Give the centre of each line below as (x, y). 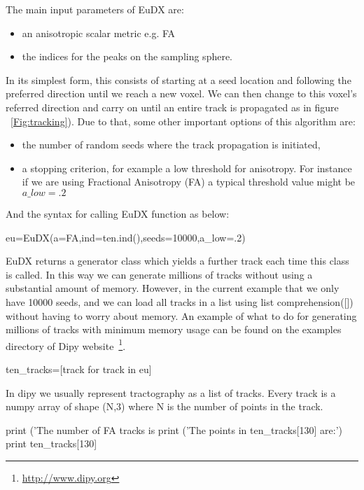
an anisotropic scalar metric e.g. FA (99, 33)
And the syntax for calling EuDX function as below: (118, 213)
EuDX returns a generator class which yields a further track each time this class (177, 261)
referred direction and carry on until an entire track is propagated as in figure (172, 107)
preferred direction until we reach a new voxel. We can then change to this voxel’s (181, 93)
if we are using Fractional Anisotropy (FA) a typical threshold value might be (189, 182)
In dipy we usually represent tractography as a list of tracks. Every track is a (171, 392)
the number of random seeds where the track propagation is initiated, (171, 145)
